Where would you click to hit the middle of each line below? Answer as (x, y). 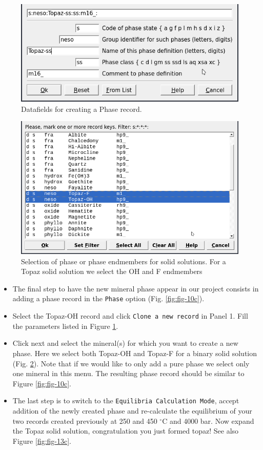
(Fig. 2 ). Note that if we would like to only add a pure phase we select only (131, 363)
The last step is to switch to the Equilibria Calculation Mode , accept (126, 400)
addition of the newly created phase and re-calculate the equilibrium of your (132, 411)
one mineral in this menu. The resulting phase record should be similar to (128, 373)
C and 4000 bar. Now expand (208, 420)
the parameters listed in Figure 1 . (65, 326)
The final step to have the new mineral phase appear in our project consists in (136, 288)
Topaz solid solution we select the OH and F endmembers (112, 271)
